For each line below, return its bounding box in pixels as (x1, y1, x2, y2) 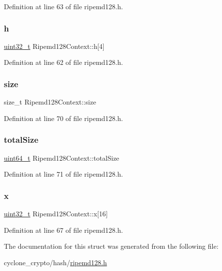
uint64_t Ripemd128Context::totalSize (4, 152, 119, 163)
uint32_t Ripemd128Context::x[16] (4, 209, 108, 219)
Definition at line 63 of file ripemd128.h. (4, 1, 123, 11)
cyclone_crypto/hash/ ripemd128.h (4, 257, 107, 267)
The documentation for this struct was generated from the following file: (4, 241, 219, 251)
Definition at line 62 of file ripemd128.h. (4, 57, 123, 67)
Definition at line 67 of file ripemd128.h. (4, 225, 123, 235)
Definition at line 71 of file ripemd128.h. (4, 169, 123, 179)
